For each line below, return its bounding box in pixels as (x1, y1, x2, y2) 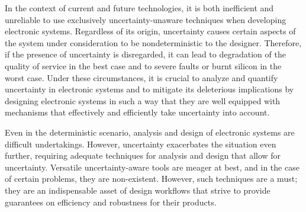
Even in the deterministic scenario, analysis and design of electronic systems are (5, 126, 295, 138)
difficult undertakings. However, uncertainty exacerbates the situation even (5, 137, 276, 150)
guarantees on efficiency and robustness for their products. (5, 195, 217, 208)
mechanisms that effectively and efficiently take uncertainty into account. (5, 106, 270, 118)
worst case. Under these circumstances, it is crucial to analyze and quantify (5, 71, 278, 83)
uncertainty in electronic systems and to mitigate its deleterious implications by (5, 83, 294, 95)
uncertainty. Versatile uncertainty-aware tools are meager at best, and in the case (5, 160, 299, 173)
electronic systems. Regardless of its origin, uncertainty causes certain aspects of (5, 25, 296, 37)
